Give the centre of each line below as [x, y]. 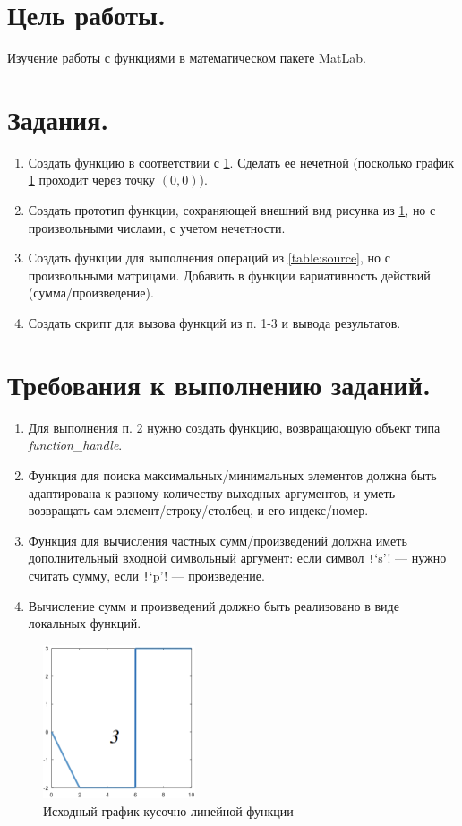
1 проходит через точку [92, 180]
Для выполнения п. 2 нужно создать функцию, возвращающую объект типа [234, 427]
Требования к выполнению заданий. [219, 384]
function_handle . [75, 445]
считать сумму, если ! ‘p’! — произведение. [146, 575]
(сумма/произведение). [91, 293]
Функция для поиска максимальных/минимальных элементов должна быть [232, 474]
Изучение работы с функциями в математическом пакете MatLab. [187, 58]
